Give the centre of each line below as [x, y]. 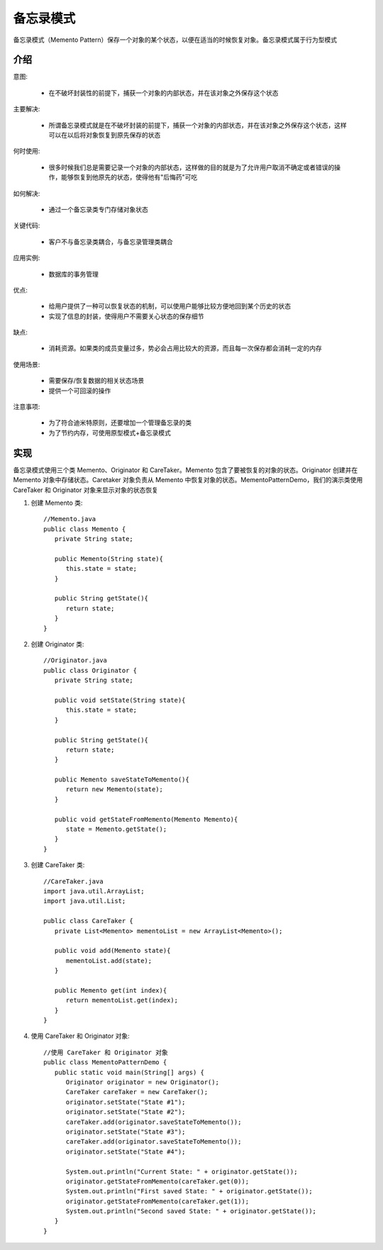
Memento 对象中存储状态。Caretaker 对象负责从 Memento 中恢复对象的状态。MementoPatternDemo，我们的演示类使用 [188, 480]
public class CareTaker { [89, 921]
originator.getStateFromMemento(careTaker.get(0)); [157, 1181]
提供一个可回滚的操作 [80, 391]
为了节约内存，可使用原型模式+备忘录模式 [110, 433]
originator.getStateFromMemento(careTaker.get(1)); [157, 1201]
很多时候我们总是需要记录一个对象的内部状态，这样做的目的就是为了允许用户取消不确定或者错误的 [191, 167]
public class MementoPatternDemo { [105, 1062]
